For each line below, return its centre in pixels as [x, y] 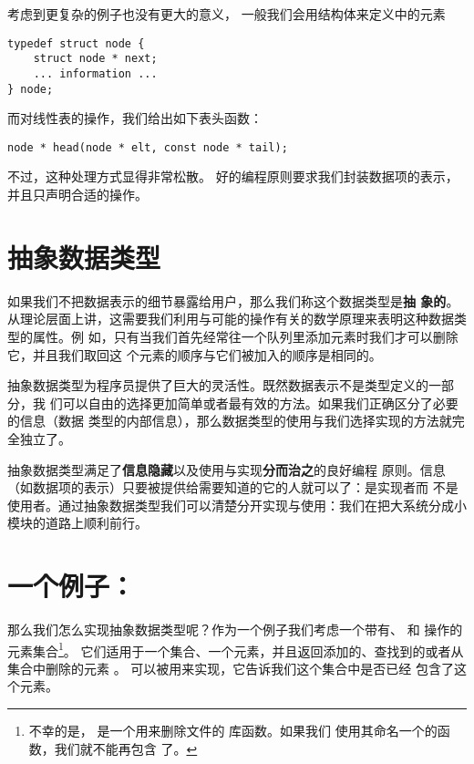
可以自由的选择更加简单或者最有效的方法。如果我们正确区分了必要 [260, 403]
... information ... [95, 73]
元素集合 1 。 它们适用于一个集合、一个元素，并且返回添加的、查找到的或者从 [236, 649]
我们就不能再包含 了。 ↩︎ [126, 748]
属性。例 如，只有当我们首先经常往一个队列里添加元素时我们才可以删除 [245, 336]
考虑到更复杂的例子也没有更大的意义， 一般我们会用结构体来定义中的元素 [227, 14]
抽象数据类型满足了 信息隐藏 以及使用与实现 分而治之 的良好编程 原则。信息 [227, 469]
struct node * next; [95, 59]
